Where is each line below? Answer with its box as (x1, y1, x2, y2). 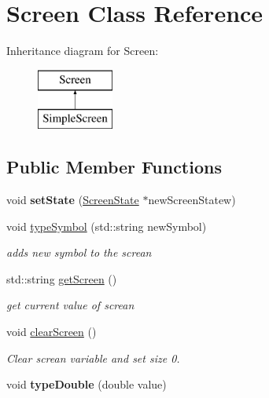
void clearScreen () (6, 323, 97, 340)
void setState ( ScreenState (6, 192, 139, 208)
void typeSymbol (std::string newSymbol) (6, 217, 207, 234)
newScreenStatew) (148, 192, 236, 208)
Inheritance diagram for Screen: (6, 42, 159, 59)
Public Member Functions (6, 155, 222, 179)
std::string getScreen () (6, 270, 117, 287)
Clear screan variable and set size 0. (6, 349, 180, 366)
